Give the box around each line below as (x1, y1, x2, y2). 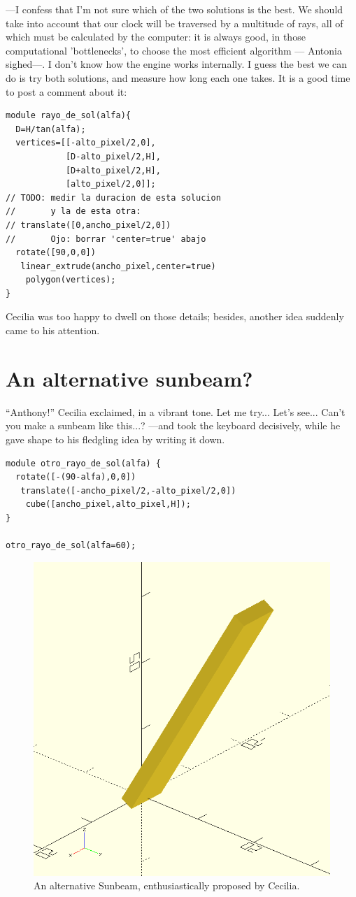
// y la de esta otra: (6, 206, 141, 217)
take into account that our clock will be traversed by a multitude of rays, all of (6, 15, 343, 30)
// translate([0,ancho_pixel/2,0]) (6, 220, 171, 230)
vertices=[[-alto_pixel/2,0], (15, 138, 156, 148)
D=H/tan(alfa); (15, 124, 86, 134)
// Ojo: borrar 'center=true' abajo (6, 234, 206, 244)
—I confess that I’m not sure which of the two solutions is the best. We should (6, 2, 343, 16)
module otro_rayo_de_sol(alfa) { (6, 458, 161, 468)
